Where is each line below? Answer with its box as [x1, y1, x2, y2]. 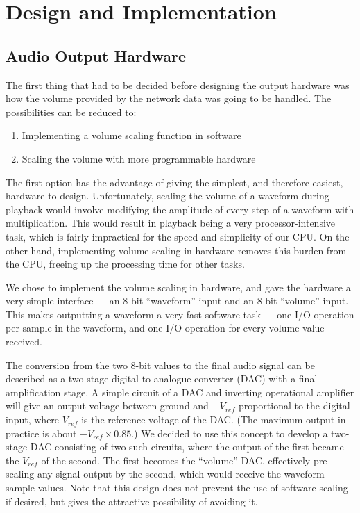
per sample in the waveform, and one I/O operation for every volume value [6, 320, 325, 335]
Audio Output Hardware [6, 44, 186, 66]
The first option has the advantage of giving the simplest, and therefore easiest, [6, 174, 343, 189]
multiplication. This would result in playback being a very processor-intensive [6, 215, 336, 230]
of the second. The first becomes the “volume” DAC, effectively [41, 453, 311, 467]
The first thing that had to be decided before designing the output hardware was [6, 77, 350, 92]
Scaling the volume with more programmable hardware [22, 151, 256, 165]
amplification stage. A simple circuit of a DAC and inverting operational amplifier [6, 384, 354, 399]
